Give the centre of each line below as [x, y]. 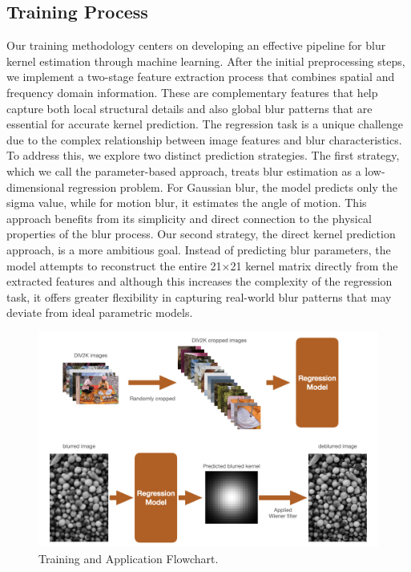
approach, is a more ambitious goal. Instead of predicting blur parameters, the [199, 249]
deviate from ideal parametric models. [100, 312]
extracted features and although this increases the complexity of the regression [199, 281]
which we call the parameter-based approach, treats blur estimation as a [184, 170]
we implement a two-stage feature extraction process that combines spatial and [201, 77]
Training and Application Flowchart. [129, 558]
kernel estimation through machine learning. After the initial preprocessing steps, [206, 61]
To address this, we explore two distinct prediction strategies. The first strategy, [203, 155]
